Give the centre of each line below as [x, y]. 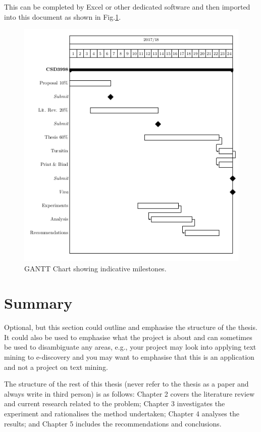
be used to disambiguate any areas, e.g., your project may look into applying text [130, 347]
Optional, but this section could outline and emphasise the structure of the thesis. [131, 327]
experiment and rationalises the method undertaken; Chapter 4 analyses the [122, 414]
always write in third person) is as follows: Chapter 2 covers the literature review [129, 393]
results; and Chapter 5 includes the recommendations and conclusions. [113, 423]
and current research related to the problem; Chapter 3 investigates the [115, 403]
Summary [38, 303]
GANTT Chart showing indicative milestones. [95, 268]
